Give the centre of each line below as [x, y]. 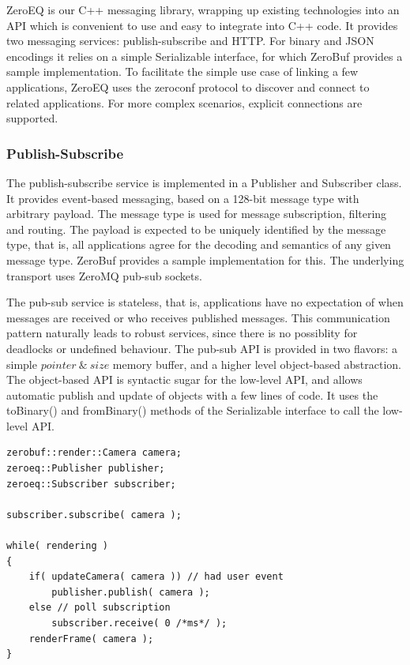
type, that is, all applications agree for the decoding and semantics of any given [199, 244]
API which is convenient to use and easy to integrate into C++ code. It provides [202, 25]
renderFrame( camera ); [91, 639]
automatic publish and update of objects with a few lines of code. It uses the [192, 394]
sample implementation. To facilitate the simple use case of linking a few [182, 71]
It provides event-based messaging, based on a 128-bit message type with [183, 198]
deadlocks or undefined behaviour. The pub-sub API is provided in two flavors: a [202, 348]
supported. [32, 118]
